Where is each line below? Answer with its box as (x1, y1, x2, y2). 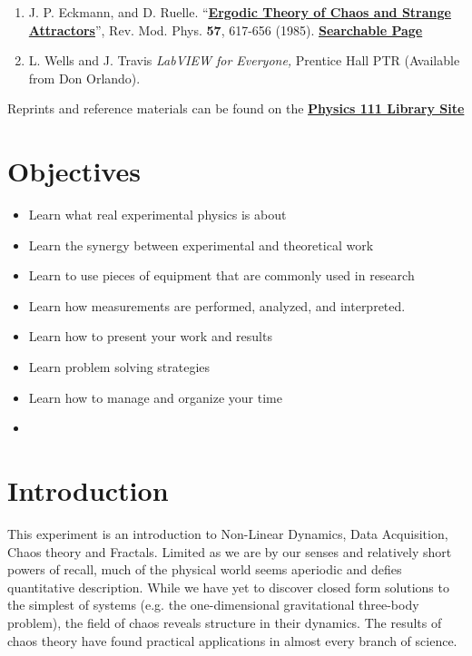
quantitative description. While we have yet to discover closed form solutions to (7, 577, 449, 596)
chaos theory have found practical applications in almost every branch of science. (7, 631, 457, 650)
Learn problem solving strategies (28, 357, 211, 377)
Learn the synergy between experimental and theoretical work (28, 235, 374, 254)
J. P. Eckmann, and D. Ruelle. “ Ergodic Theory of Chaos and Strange (28, 3, 451, 21)
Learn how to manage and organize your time (28, 387, 282, 406)
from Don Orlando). (28, 68, 141, 87)
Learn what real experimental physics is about (28, 205, 287, 224)
